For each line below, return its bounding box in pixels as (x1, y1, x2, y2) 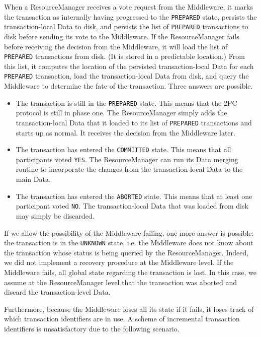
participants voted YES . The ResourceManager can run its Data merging (16, 154, 238, 164)
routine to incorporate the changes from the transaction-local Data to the (16, 164, 243, 174)
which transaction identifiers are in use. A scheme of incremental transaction (4, 313, 240, 324)
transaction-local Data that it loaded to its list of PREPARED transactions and (16, 117, 252, 127)
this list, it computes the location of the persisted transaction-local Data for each (4, 60, 254, 71)
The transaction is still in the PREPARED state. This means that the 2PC (16, 97, 237, 108)
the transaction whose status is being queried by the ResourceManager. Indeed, (4, 247, 249, 257)
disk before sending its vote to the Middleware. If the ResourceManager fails (4, 31, 239, 41)
